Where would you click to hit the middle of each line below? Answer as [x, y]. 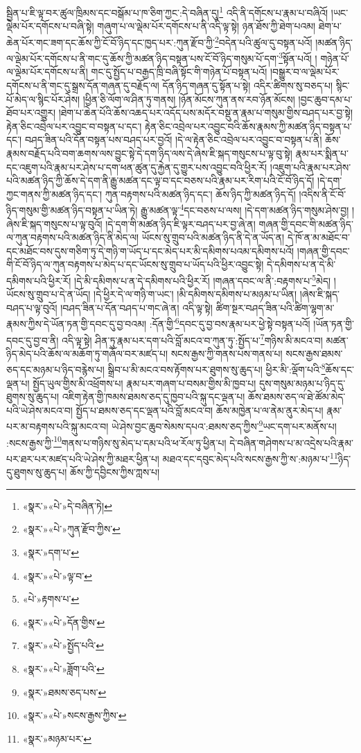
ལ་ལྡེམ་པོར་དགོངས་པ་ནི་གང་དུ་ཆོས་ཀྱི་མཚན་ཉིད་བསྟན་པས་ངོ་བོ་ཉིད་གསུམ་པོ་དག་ [143, 58]
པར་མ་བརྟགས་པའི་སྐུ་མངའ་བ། [58, 426]
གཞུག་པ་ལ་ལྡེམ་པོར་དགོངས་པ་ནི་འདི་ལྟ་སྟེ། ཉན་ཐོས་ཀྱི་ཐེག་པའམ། [206, 26]
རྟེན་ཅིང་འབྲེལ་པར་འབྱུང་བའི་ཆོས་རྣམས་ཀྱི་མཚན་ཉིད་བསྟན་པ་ [248, 126]
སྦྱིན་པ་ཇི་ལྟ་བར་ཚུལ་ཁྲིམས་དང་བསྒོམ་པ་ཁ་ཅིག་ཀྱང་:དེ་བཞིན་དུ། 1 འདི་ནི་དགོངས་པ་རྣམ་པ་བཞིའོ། [167, 11]
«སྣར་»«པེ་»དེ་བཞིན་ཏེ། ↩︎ [67, 505]
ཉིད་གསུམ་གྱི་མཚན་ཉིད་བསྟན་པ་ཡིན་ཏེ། [72, 210]
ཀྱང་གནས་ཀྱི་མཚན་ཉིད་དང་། [54, 194]
